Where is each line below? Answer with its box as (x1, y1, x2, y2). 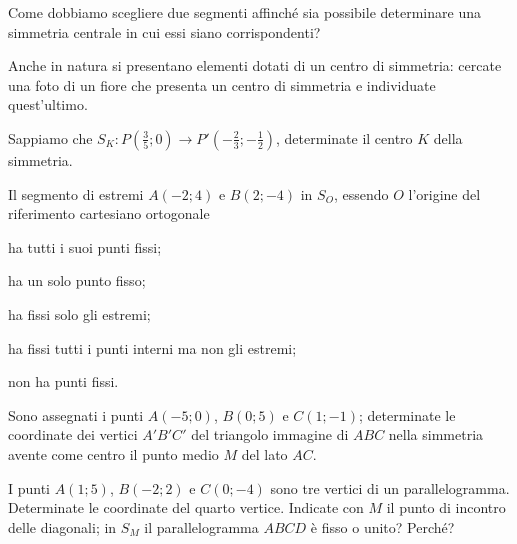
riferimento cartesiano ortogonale (8, 203, 210, 224)
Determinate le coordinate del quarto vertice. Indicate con (8, 497, 364, 518)
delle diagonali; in (8, 516, 117, 537)
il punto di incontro (386, 497, 506, 518)
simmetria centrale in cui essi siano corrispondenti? (8, 21, 321, 42)
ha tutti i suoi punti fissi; (8, 236, 162, 257)
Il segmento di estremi (8, 183, 144, 204)
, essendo (333, 183, 389, 204)
